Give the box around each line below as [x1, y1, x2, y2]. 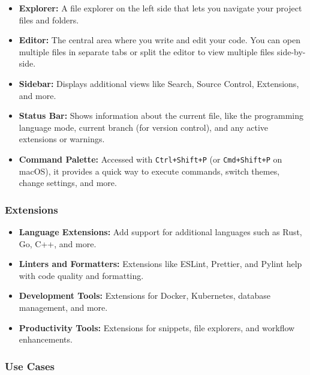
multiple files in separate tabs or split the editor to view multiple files [19, 45, 275, 58]
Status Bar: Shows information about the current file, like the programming [19, 109, 304, 122]
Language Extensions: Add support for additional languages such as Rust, [19, 226, 302, 238]
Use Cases [5, 358, 55, 373]
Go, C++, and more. [19, 237, 97, 250]
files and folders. [19, 13, 79, 26]
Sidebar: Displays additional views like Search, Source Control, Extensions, [19, 77, 299, 89]
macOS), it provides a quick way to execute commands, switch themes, [19, 164, 280, 177]
